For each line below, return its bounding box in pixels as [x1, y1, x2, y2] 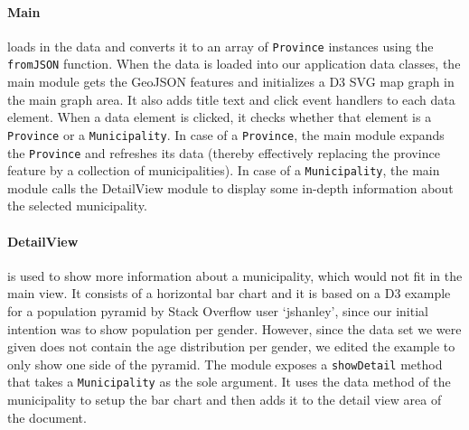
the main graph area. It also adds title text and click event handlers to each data [7, 89, 455, 108]
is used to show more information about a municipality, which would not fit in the [7, 266, 463, 285]
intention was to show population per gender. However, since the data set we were [7, 319, 462, 338]
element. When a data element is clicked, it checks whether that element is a [7, 107, 432, 126]
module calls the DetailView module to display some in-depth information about [7, 178, 454, 197]
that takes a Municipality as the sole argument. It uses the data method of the [7, 372, 451, 391]
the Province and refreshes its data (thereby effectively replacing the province [7, 143, 440, 162]
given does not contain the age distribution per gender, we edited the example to [7, 337, 455, 356]
